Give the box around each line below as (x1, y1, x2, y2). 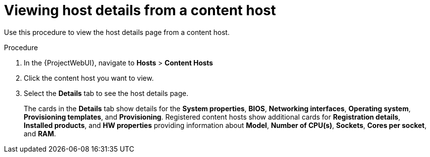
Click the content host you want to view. (24, 73, 154, 82)
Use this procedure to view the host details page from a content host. (4, 28, 230, 36)
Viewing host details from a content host (4, 2, 276, 19)
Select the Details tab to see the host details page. (24, 89, 189, 97)
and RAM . (24, 129, 56, 138)
